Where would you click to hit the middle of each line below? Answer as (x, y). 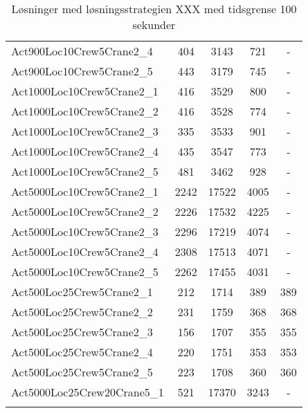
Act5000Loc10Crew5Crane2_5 (85, 272)
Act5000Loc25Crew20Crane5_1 (88, 392)
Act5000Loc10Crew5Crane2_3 (85, 231)
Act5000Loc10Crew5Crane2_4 (85, 251)
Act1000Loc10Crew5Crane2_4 (85, 151)
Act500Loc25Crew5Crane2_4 (82, 352)
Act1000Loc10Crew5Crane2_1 (85, 91)
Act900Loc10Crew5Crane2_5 (82, 71)
